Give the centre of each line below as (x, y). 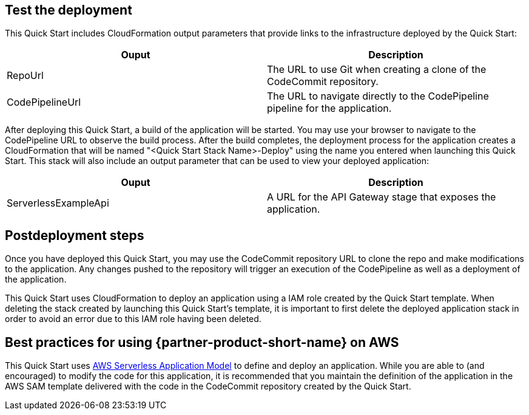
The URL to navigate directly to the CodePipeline (378, 96)
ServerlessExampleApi (58, 203)
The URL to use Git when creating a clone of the (377, 70)
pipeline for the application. (329, 108)
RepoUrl (25, 76)
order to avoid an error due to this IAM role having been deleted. (133, 319)
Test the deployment (69, 10)
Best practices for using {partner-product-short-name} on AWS (202, 342)
